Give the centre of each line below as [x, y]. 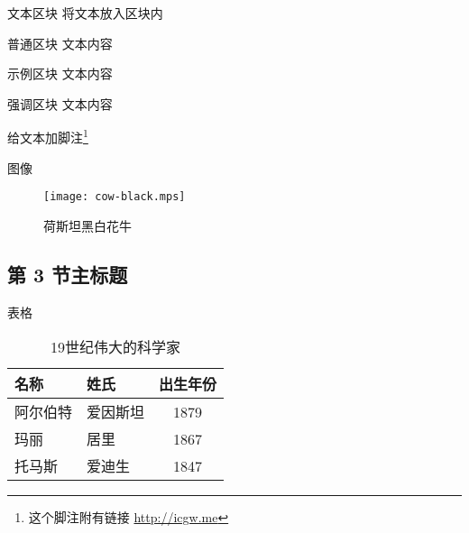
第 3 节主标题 [68, 274]
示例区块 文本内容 [60, 74]
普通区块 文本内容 [60, 43]
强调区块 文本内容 [60, 103]
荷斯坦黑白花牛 [87, 225]
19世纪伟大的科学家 [116, 347]
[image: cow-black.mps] [115, 197]
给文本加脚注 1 [48, 136]
